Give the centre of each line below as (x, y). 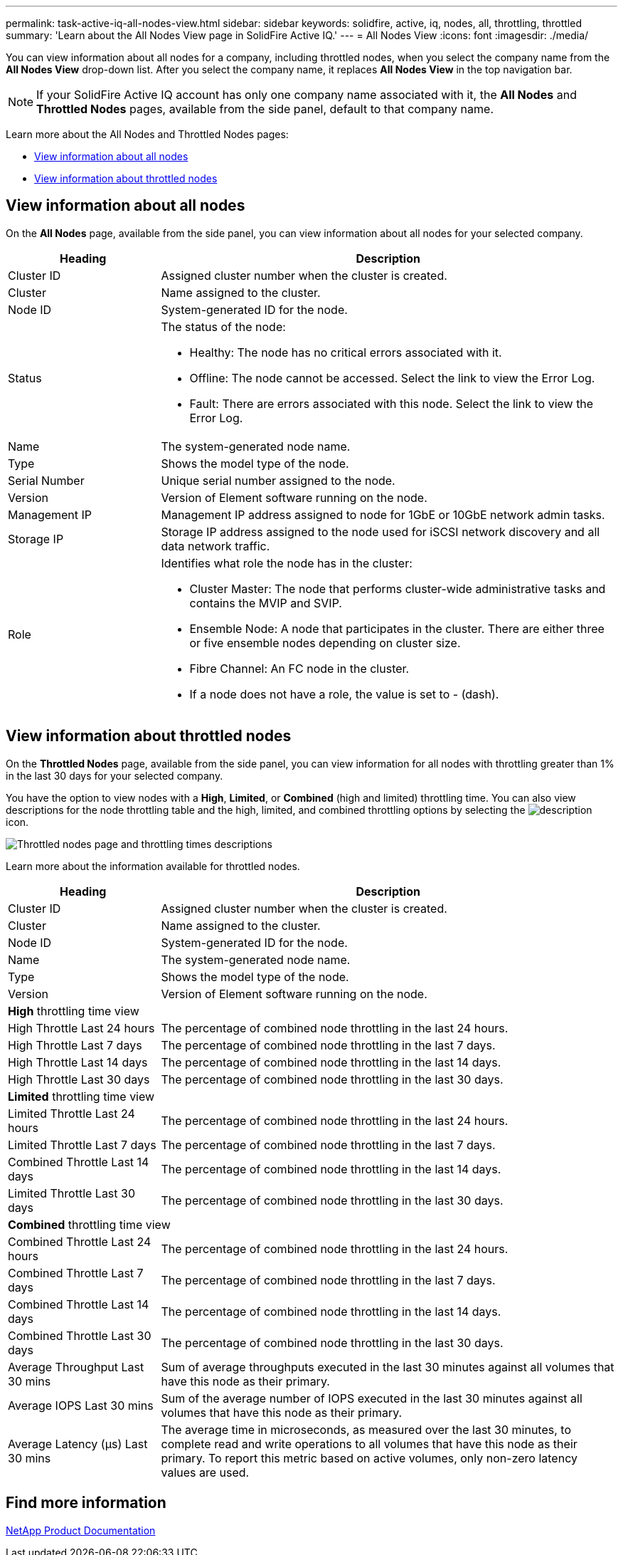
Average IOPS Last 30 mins (81, 1405)
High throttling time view (74, 1011)
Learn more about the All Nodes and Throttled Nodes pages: (147, 134)
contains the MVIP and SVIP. (266, 603)
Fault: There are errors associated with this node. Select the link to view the (392, 403)
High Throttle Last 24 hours (81, 1028)
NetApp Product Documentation (81, 1530)
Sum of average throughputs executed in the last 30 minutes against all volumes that (388, 1367)
